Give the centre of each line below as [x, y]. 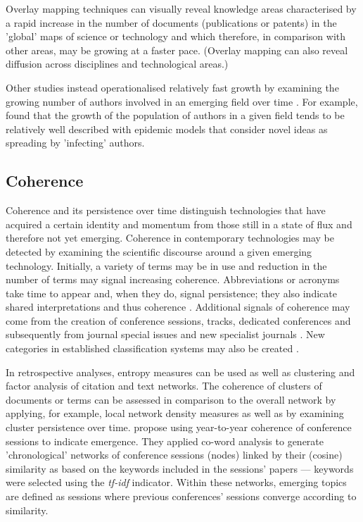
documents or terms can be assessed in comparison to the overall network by [171, 399]
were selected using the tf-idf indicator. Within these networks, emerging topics [176, 482]
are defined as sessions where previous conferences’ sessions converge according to [181, 496]
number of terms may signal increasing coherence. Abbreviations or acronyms [173, 279]
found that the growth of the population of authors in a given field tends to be [175, 115]
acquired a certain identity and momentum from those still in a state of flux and [179, 224]
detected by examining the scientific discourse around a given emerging [159, 251]
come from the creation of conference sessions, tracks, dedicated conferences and [178, 320]
